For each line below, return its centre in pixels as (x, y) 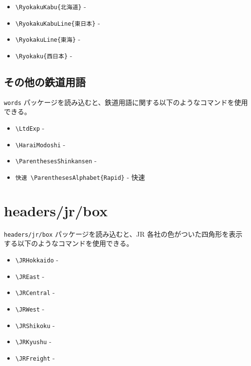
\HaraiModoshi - (40, 144)
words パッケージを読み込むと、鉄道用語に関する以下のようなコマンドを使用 (126, 102)
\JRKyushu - (33, 341)
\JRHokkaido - (37, 260)
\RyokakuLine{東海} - (48, 39)
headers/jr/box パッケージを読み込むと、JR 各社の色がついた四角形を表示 (123, 234)
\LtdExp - (30, 128)
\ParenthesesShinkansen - (56, 161)
